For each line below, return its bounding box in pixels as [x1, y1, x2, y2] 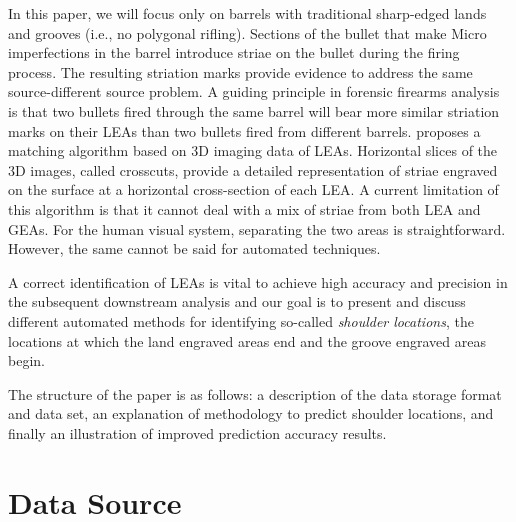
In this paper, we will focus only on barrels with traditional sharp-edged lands [8, 3, 487, 23]
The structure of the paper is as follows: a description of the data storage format [8, 383, 502, 404]
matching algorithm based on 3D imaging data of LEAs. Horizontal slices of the [8, 140, 498, 161]
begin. [8, 350, 45, 371]
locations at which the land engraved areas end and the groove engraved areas [8, 330, 486, 351]
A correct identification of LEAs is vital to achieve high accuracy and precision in [8, 271, 508, 292]
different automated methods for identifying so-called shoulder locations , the [8, 310, 474, 331]
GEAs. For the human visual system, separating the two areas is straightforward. [8, 218, 506, 239]
